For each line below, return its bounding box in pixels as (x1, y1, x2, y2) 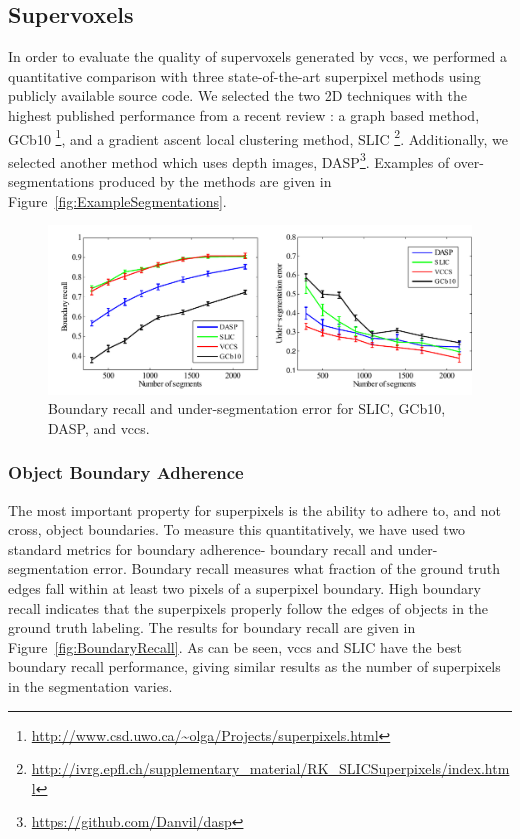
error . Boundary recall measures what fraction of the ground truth (93, 558, 500, 579)
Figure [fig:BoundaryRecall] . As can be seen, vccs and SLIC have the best (8, 636, 462, 657)
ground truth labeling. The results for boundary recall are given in (8, 617, 416, 638)
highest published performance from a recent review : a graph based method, (8, 104, 480, 125)
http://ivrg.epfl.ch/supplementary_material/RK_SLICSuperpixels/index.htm (31, 758, 510, 779)
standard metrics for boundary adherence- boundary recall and (8, 538, 394, 559)
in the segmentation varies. (8, 675, 173, 696)
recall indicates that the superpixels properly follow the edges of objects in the (8, 597, 489, 618)
